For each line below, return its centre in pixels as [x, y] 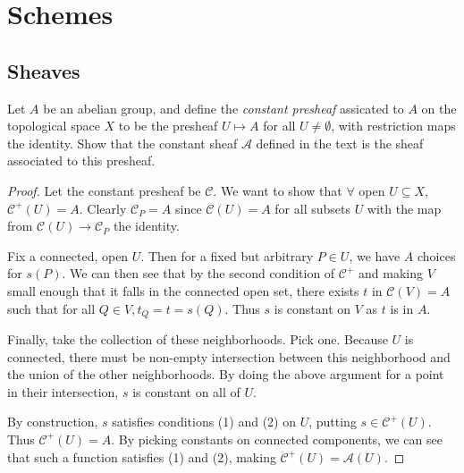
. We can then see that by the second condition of [198, 273]
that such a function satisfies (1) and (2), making [142, 456]
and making [391, 273]
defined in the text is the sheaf [340, 143]
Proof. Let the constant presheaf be [104, 190]
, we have [375, 255]
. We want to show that [278, 190]
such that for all [51, 308]
